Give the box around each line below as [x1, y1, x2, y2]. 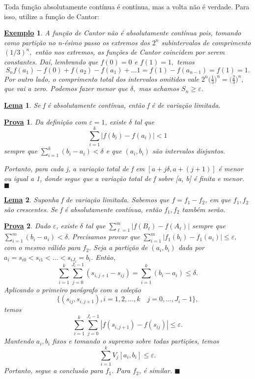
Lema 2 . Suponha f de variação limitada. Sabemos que [4, 194, 170, 205]
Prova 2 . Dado [4, 221, 51, 231]
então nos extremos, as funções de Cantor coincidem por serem [35, 47, 225, 57]
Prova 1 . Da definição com [4, 116, 87, 126]
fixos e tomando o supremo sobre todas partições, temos [52, 336, 219, 346]
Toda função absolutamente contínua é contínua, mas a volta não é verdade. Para [4, 1, 250, 11]
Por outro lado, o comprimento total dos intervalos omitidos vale [4, 73, 199, 84]
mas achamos [139, 83, 179, 94]
